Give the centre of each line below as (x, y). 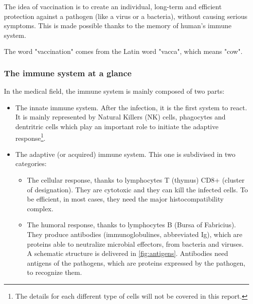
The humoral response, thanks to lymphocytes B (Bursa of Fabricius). (131, 225)
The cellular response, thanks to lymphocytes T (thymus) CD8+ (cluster (136, 180)
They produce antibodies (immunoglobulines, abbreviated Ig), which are (135, 234)
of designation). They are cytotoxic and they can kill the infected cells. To (137, 189)
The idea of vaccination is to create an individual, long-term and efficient (113, 6)
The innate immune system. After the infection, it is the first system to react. (131, 107)
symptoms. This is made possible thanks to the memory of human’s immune (118, 25)
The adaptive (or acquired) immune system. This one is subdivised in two (125, 154)
